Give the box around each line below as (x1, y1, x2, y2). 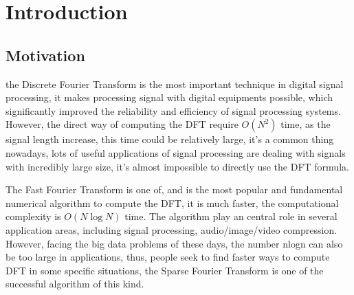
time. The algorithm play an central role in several (124, 209, 338, 223)
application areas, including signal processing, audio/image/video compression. (5, 222, 338, 237)
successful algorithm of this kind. (5, 276, 144, 291)
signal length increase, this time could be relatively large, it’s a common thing (5, 132, 334, 146)
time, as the (280, 117, 331, 131)
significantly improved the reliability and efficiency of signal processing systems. (5, 103, 341, 118)
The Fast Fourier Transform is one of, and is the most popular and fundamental (5, 182, 343, 197)
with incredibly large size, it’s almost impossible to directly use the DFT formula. (5, 159, 349, 173)
